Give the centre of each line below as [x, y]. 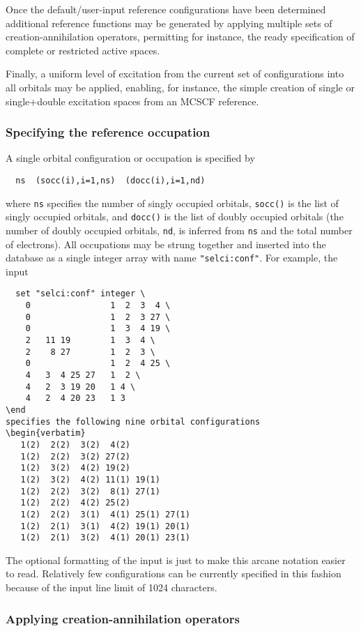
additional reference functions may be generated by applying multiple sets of [169, 23]
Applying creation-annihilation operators [123, 618]
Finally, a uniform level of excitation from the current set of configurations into [175, 74]
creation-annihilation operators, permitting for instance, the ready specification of [180, 37]
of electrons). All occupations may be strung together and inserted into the [166, 244]
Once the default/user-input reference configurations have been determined [166, 9]
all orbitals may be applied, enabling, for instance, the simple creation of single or [180, 87]
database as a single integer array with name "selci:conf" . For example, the [172, 258]
